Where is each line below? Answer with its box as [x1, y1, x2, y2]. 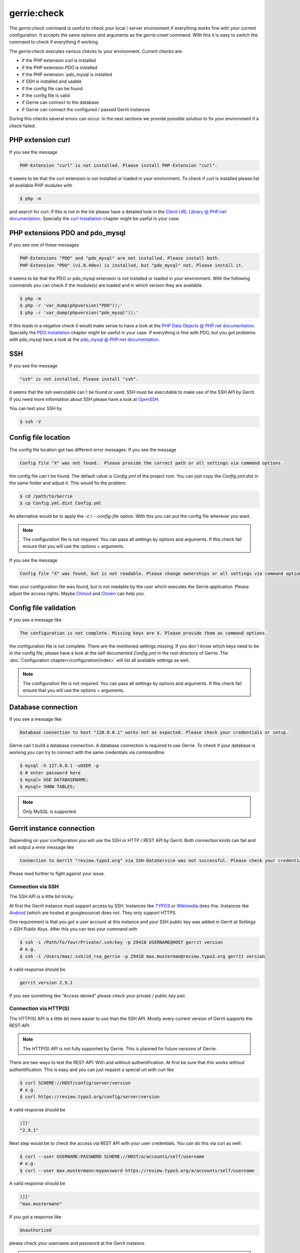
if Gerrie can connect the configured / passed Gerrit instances [21, 106, 150, 112]
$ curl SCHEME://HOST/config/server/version [19, 1080, 131, 1086]
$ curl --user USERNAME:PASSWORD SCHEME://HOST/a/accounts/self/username [19, 1153, 204, 1159]
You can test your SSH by [9, 405, 62, 411]
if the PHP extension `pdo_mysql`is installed [21, 71, 112, 77]
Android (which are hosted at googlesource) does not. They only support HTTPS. [9, 910, 177, 916]
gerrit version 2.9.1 [19, 980, 73, 985]
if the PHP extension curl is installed [21, 58, 96, 64]
